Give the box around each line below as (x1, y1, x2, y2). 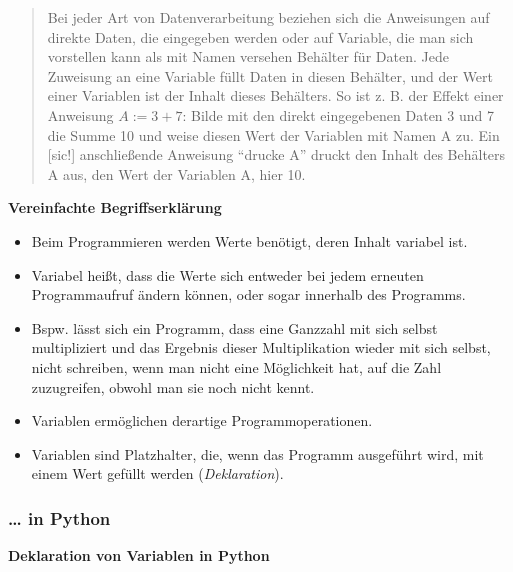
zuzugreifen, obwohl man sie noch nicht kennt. (31, 376, 315, 397)
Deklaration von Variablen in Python (8, 545, 270, 566)
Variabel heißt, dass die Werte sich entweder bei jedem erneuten (31, 264, 424, 285)
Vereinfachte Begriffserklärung (8, 197, 222, 218)
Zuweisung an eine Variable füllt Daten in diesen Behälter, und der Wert (47, 65, 494, 86)
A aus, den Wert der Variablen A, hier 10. (47, 163, 306, 184)
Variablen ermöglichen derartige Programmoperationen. (31, 410, 373, 431)
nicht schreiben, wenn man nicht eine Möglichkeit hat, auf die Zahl (31, 356, 442, 377)
